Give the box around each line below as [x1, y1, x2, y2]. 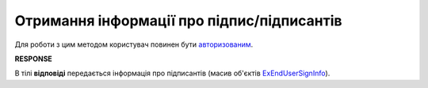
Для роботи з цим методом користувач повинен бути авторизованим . [14, 40, 254, 49]
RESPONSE [14, 54, 53, 63]
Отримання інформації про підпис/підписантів [14, 12, 342, 29]
